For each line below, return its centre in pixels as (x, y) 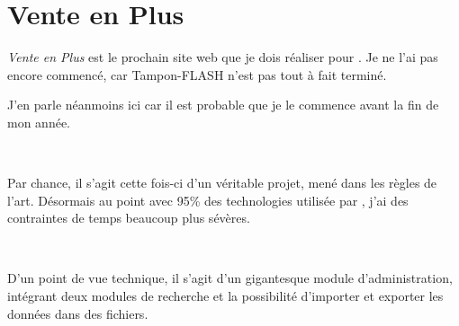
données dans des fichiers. (78, 313)
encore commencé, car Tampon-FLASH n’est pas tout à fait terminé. (197, 74)
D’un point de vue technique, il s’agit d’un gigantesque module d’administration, (230, 278)
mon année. (39, 122)
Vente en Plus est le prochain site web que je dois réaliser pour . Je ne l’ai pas (223, 57)
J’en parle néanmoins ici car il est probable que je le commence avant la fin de (223, 105)
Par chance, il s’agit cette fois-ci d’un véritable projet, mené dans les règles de (222, 183)
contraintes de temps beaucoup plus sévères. (129, 218)
